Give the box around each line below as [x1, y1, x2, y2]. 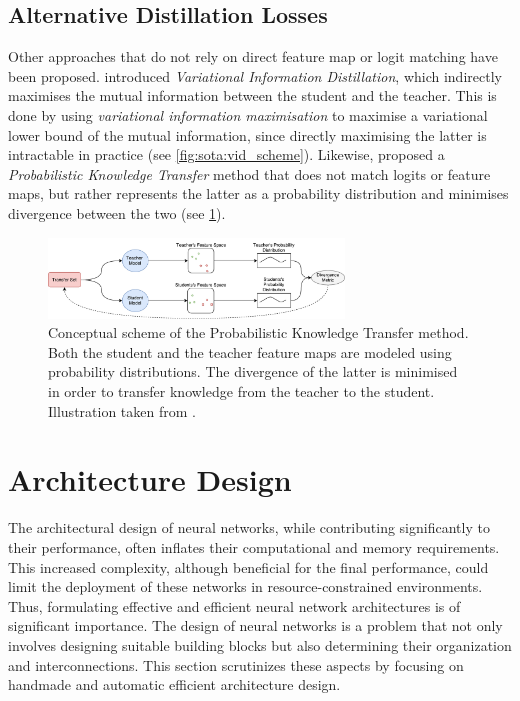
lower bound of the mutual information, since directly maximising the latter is [8, 124, 487, 145]
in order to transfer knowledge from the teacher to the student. [48, 381, 435, 402]
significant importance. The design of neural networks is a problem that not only [8, 615, 503, 636]
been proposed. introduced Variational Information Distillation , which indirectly [8, 65, 502, 86]
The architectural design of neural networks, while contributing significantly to [8, 517, 490, 538]
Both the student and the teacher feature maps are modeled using [48, 341, 452, 362]
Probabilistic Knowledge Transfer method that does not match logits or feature [8, 163, 491, 184]
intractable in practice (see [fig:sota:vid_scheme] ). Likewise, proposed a [8, 144, 445, 165]
